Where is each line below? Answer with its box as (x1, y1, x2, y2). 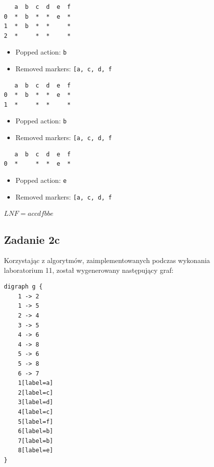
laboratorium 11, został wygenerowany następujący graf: (4, 264, 174, 275)
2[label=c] (18, 389, 53, 396)
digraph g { (4, 283, 43, 291)
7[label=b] (18, 437, 53, 444)
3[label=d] (18, 399, 53, 406)
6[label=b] (18, 428, 53, 435)
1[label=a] (18, 379, 53, 387)
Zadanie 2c (4, 232, 60, 247)
